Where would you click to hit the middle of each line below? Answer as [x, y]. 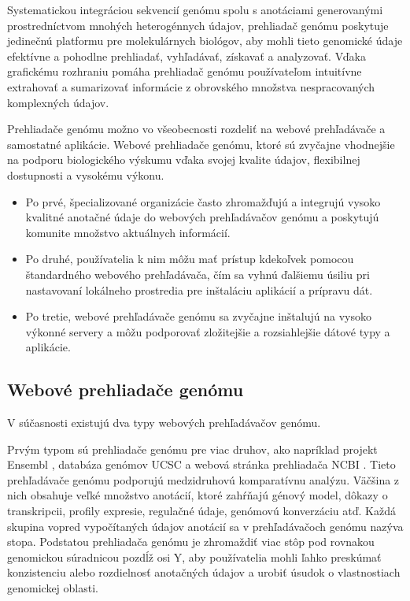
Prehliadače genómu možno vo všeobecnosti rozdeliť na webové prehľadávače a [196, 129]
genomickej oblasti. [53, 588]
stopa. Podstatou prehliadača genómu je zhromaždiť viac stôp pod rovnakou [191, 542]
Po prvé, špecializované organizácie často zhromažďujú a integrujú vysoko [203, 201]
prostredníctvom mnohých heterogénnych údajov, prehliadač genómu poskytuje [198, 25]
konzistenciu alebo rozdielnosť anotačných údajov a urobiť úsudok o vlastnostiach [204, 572]
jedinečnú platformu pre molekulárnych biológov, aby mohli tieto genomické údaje [205, 41]
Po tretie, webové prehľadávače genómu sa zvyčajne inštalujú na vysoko [198, 316]
